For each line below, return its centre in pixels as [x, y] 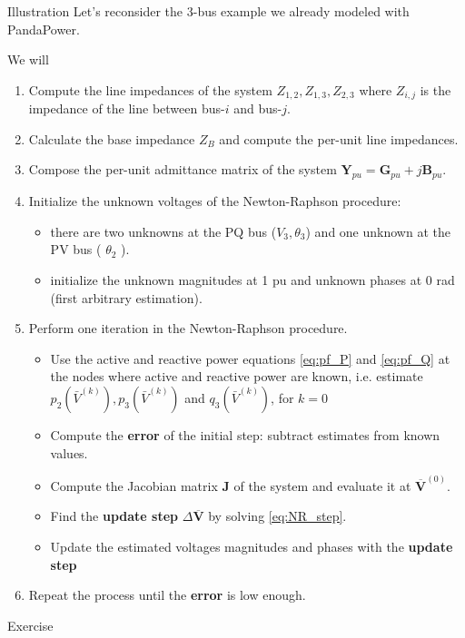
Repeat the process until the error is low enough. [167, 595]
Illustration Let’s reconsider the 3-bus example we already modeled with [208, 11]
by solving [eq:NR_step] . [277, 516]
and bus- [258, 108]
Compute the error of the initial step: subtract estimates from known [245, 434]
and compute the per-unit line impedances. [339, 138]
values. [69, 452]
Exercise [30, 625]
